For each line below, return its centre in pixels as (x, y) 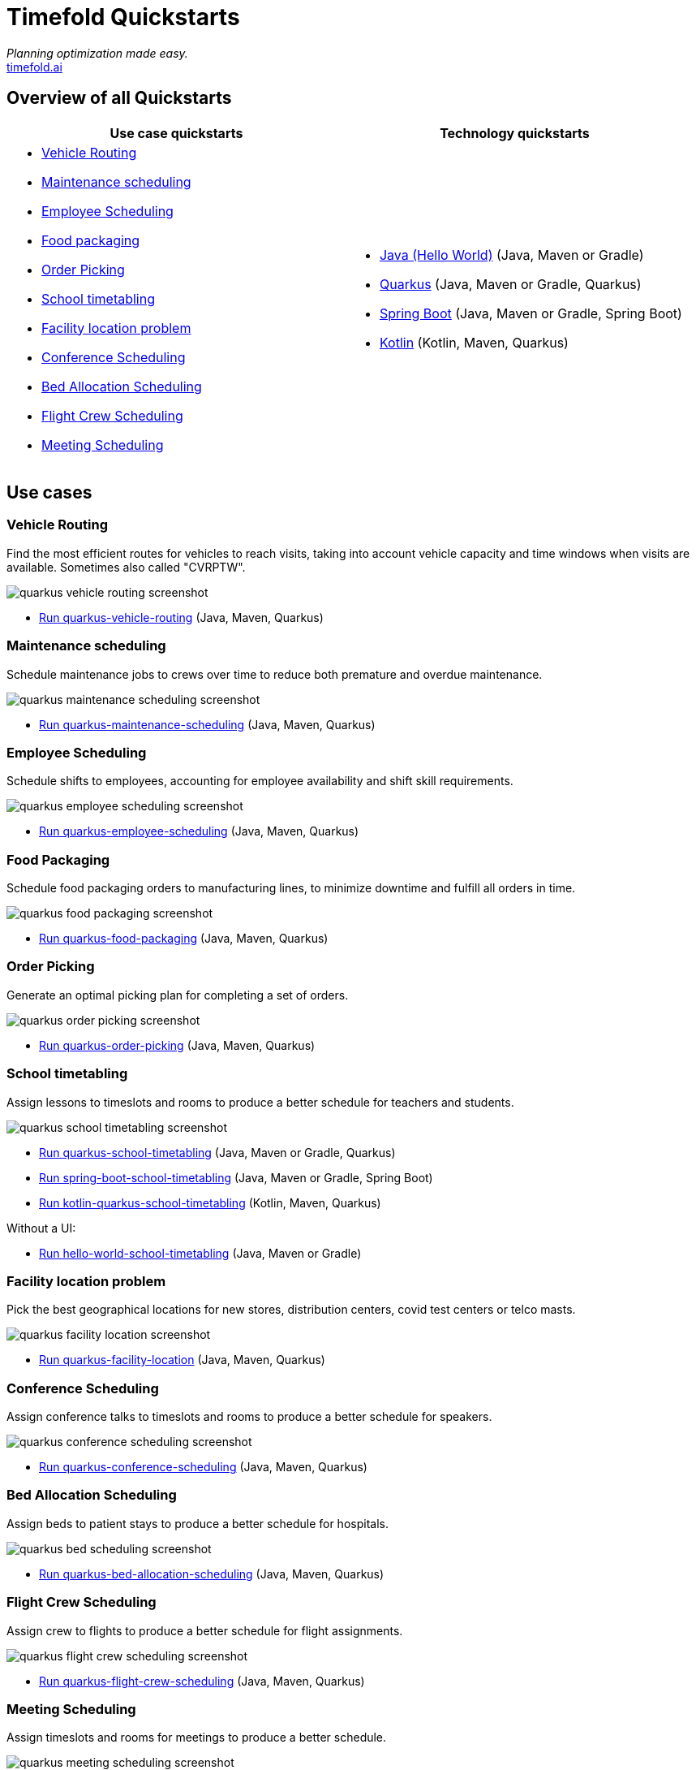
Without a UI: (41, 1228)
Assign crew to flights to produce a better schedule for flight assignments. (205, 1630)
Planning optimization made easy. (97, 53)
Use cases (49, 493)
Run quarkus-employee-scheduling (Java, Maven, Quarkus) (199, 831)
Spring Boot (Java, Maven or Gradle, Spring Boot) (531, 313)
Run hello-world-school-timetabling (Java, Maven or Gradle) (200, 1253)
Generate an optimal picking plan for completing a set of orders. (178, 995)
